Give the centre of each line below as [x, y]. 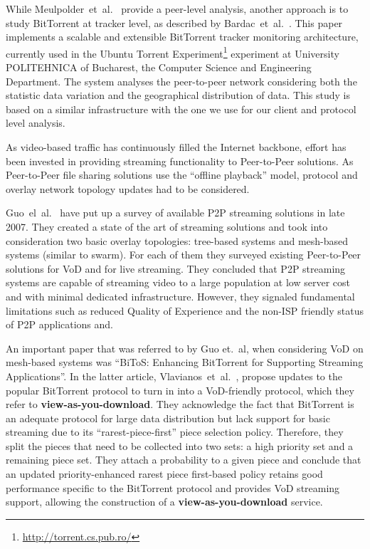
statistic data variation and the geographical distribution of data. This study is [178, 95]
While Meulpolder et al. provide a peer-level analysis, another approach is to [177, 9]
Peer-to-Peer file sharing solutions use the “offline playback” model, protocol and [182, 175]
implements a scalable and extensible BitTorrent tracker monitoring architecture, [182, 37]
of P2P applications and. [60, 324]
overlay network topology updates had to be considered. [128, 188]
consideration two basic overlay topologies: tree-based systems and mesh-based [177, 240]
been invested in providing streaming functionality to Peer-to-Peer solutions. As [180, 161]
